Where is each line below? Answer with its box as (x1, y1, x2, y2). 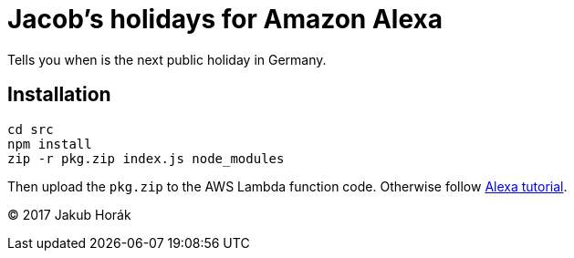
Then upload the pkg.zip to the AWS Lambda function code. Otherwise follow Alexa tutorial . (7, 178, 568, 194)
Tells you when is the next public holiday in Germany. (7, 51, 327, 67)
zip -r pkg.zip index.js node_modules (7, 150, 285, 166)
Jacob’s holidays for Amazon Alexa (7, 4, 443, 35)
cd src (7, 121, 54, 137)
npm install (7, 136, 92, 151)
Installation (7, 83, 111, 107)
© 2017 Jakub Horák (7, 206, 131, 222)
